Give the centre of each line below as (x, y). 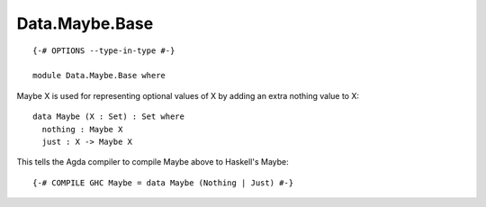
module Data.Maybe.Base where (99, 76)
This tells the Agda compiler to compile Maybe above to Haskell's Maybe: (153, 162)
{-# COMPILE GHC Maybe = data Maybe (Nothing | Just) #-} (163, 183)
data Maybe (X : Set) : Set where (108, 117)
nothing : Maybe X (82, 129)
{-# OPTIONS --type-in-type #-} (104, 50)
